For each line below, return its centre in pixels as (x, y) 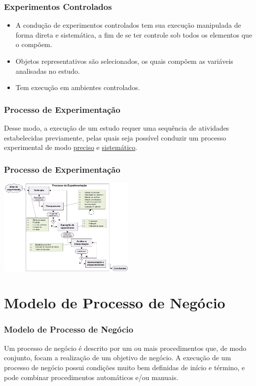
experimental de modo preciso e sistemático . (71, 147)
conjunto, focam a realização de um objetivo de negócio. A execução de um (118, 358)
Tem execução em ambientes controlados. (78, 87)
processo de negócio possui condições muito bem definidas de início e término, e (125, 367)
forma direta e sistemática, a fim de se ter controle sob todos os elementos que (134, 34)
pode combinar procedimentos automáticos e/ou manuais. (91, 377)
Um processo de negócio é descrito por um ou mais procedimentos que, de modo (125, 348)
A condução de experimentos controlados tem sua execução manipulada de (128, 25)
